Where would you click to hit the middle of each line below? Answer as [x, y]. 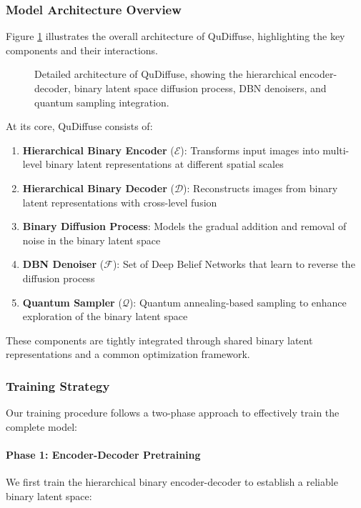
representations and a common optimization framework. [128, 354]
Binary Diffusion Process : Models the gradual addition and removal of [184, 226]
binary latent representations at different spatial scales [164, 164]
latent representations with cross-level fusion [120, 202]
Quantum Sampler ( [72, 302]
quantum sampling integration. [102, 102]
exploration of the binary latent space [105, 316]
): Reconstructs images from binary [261, 188]
